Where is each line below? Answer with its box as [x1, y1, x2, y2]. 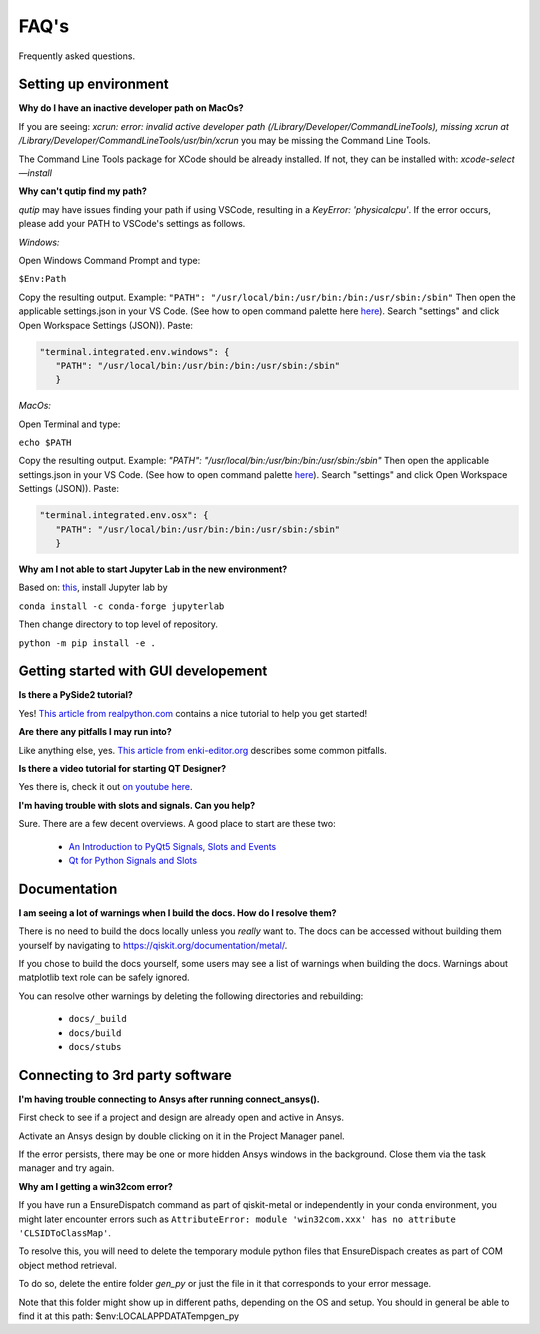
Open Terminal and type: [18, 418, 121, 430]
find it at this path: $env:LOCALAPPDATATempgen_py [18, 1310, 240, 1322]
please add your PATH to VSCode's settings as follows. [18, 218, 246, 230]
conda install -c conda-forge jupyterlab [18, 600, 225, 612]
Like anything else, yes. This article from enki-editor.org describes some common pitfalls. [18, 744, 387, 756]
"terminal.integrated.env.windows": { [39, 346, 230, 357]
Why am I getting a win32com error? [18, 1180, 174, 1192]
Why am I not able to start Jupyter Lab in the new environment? [18, 563, 288, 575]
